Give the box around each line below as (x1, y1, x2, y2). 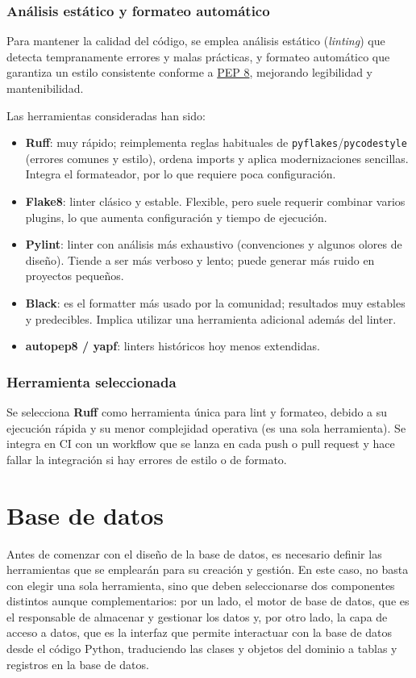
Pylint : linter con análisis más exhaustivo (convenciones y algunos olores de (25, 236, 402, 253)
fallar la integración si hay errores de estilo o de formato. (6, 450, 287, 467)
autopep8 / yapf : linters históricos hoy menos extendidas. (25, 337, 320, 354)
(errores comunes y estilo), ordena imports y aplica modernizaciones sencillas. (25, 149, 409, 166)
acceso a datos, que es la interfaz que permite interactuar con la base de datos (6, 624, 393, 641)
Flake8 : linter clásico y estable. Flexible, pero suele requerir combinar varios (25, 193, 406, 210)
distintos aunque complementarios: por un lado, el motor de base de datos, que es (6, 592, 410, 609)
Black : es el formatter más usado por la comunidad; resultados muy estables (25, 295, 406, 311)
